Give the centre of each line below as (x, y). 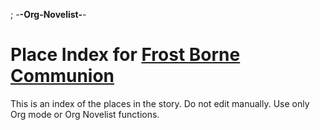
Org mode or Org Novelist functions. (85, 114)
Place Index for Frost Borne (125, 55)
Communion (62, 76)
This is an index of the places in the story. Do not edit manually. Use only (160, 103)
